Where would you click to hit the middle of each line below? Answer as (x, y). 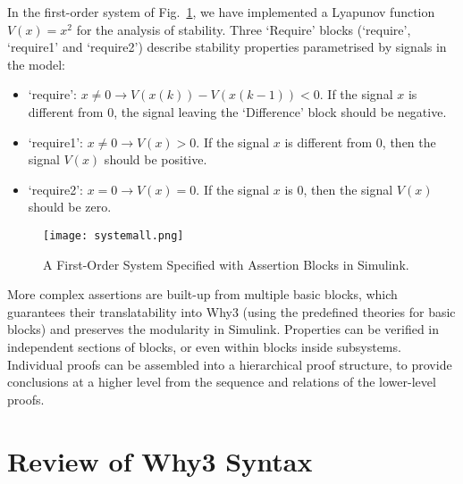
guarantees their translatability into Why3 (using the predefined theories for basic (231, 311)
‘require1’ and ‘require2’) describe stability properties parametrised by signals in (227, 47)
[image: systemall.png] (114, 235)
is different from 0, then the (360, 142)
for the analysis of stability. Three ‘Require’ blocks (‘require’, (244, 29)
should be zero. (70, 207)
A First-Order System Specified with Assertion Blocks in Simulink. (226, 264)
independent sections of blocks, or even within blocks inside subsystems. (204, 346)
